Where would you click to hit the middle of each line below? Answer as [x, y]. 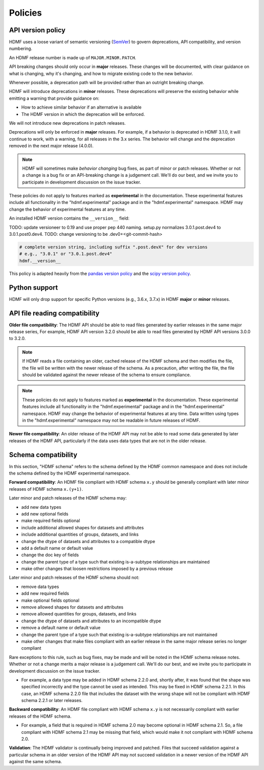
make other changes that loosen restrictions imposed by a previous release [97, 569]
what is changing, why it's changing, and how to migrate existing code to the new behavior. [101, 73]
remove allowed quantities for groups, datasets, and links [79, 614]
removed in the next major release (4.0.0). [51, 146]
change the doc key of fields [50, 555]
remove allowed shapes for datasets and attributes [72, 607]
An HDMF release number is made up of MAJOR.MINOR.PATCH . [73, 57]
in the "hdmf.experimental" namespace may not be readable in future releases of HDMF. [111, 420]
